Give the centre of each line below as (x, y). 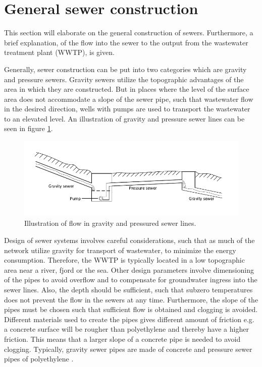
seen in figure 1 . (29, 128)
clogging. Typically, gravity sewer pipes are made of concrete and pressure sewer (128, 349)
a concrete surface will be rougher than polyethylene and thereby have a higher (126, 329)
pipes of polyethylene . (39, 359)
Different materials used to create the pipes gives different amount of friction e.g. (129, 319)
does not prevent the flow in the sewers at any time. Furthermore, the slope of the (131, 299)
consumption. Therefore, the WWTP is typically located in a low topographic (124, 260)
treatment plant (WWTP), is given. (59, 52)
